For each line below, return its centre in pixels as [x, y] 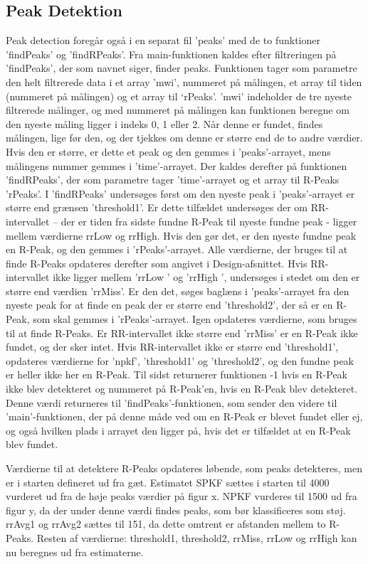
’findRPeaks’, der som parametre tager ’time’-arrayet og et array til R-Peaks [173, 180]
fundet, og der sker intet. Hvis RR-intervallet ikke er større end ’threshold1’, [172, 347]
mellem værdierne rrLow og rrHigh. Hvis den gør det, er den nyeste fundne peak [181, 235]
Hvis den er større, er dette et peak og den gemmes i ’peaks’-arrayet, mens [168, 151]
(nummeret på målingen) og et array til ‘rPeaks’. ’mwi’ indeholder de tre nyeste [179, 96]
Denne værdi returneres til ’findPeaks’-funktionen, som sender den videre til [172, 402]
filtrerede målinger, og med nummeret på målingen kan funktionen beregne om [178, 110]
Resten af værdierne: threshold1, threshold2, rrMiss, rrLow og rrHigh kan [197, 537]
